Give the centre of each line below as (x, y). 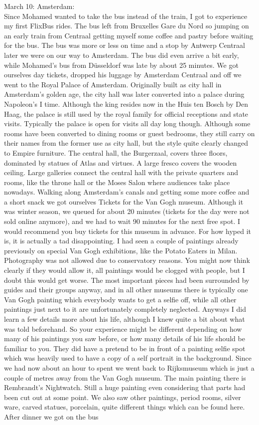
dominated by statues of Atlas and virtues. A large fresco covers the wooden (121, 162)
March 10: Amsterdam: (39, 6)
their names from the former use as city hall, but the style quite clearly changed (126, 143)
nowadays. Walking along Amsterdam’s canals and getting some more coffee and (127, 192)
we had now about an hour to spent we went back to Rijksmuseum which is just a (129, 367)
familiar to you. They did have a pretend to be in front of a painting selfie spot (125, 348)
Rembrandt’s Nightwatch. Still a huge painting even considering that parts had (125, 387)
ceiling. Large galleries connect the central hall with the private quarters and (121, 172)
